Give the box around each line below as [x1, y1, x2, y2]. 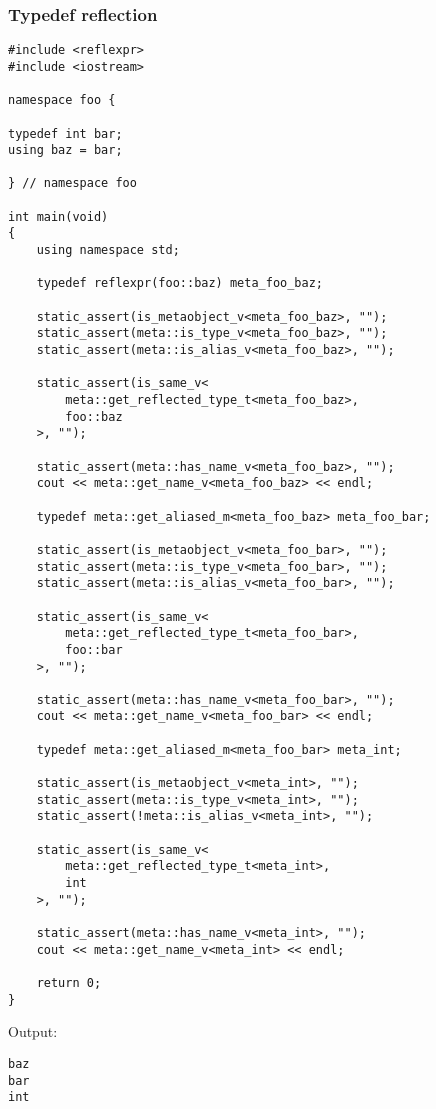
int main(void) [8, 209, 109, 224]
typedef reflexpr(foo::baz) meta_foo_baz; [36, 276, 323, 291]
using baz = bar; [8, 143, 123, 158]
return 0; [36, 975, 102, 990]
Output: [8, 1021, 58, 1042]
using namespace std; [36, 243, 180, 258]
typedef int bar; [8, 126, 123, 141]
